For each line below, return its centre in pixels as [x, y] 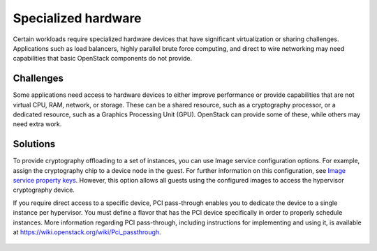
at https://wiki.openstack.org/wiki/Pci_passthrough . [87, 232]
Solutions [34, 144]
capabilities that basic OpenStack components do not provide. [103, 59]
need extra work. [37, 124]
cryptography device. [44, 190]
